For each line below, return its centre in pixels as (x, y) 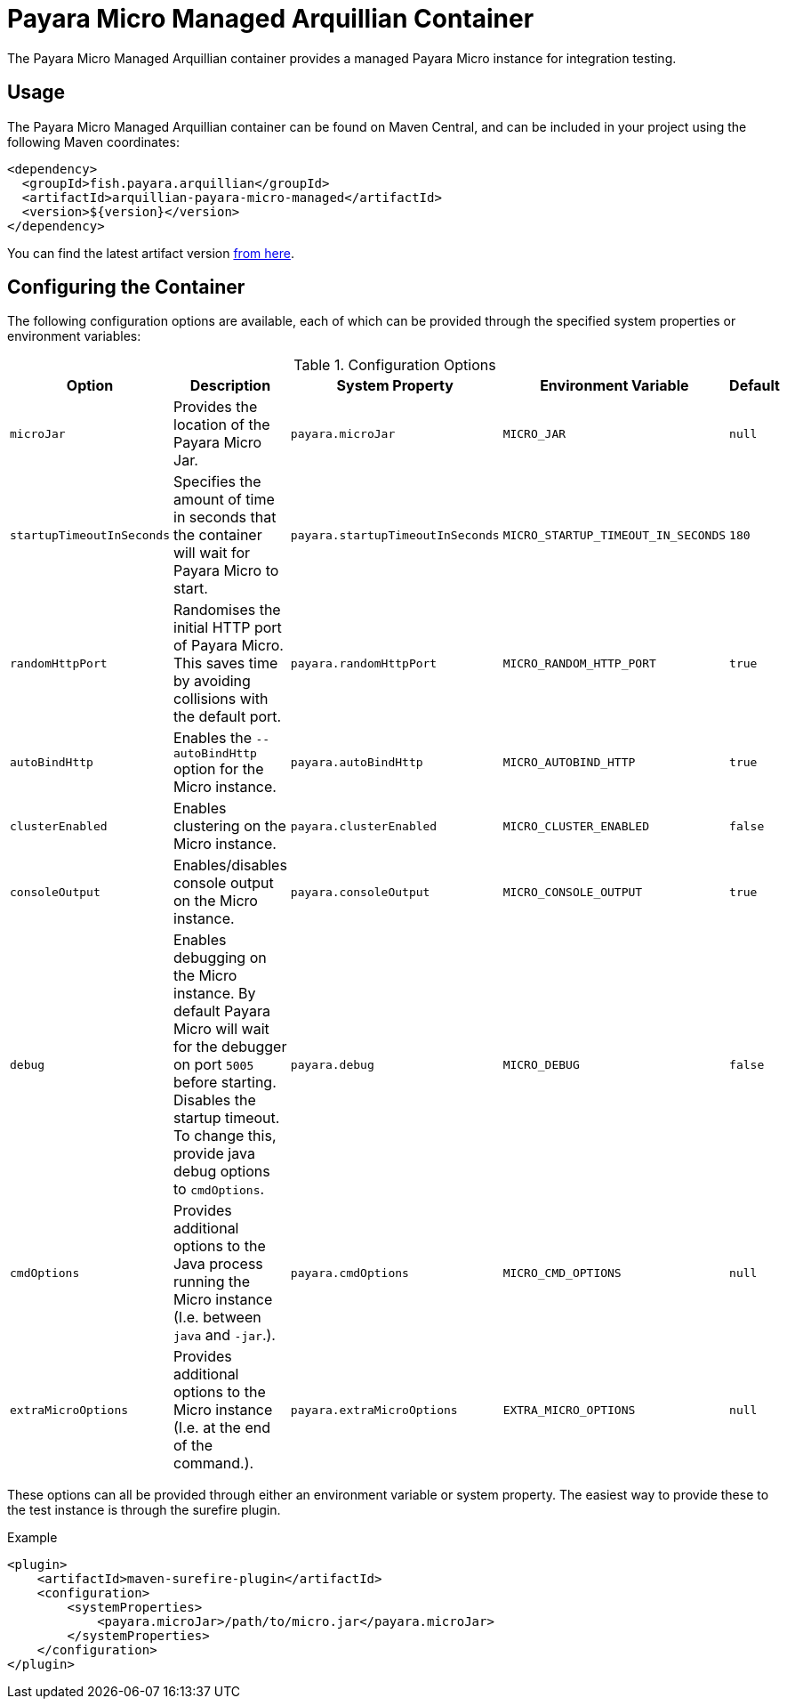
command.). (214, 1463)
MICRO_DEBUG (541, 1064)
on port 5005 (214, 1065)
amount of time (224, 500)
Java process (218, 1264)
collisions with (221, 699)
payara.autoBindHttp (357, 763)
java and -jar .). (225, 1335)
